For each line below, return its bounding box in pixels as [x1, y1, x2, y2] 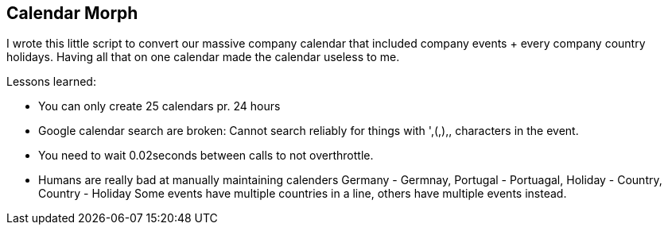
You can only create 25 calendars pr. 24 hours [38, 99, 281, 114]
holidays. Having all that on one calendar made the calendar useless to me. [6, 50, 400, 64]
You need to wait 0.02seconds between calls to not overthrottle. [38, 148, 374, 163]
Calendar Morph [6, 3, 138, 23]
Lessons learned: [6, 75, 96, 89]
